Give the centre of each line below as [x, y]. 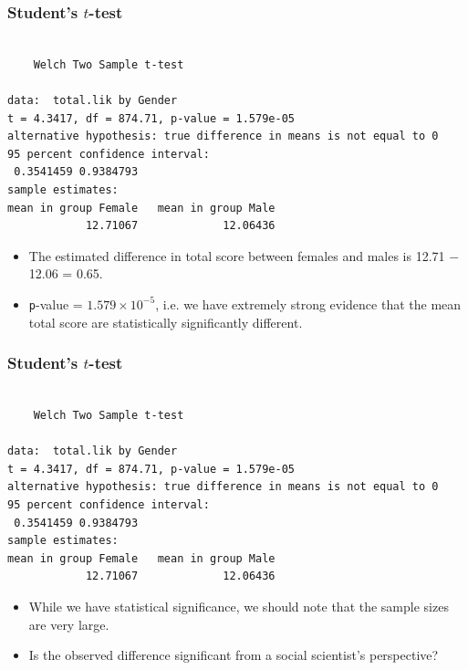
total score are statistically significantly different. [166, 322]
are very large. [69, 624]
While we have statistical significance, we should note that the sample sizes [239, 606]
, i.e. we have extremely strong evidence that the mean [308, 304]
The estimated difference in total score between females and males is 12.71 [237, 255]
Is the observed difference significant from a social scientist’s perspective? [234, 655]
